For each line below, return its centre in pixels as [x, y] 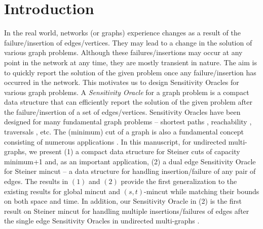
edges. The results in [36, 181]
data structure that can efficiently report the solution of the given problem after [128, 102]
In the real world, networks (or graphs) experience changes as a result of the [122, 33]
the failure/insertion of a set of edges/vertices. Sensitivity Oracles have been [122, 111]
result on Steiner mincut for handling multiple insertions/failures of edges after [127, 211]
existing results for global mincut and [62, 191]
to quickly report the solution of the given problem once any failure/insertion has [130, 72]
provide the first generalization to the [179, 181]
